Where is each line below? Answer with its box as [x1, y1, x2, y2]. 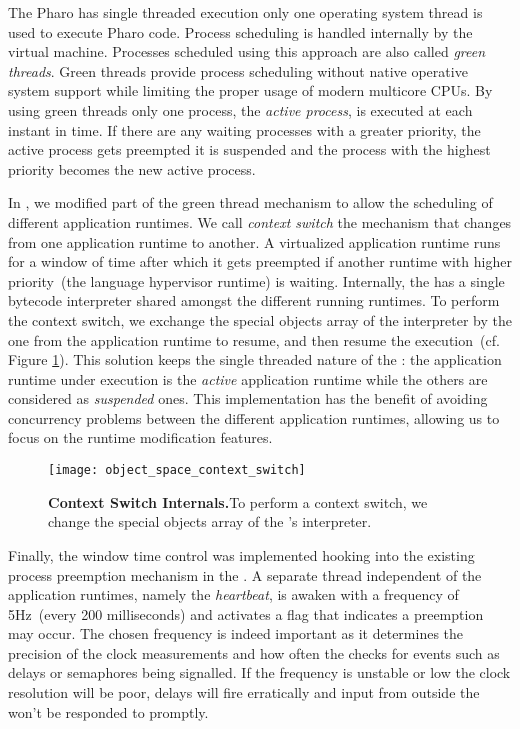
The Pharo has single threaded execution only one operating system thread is [8, 2, 483, 22]
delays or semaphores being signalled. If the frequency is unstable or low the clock [8, 662, 511, 683]
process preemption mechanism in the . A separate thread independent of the [8, 564, 482, 585]
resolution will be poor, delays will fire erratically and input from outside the [8, 682, 480, 703]
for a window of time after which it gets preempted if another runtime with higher [8, 251, 512, 272]
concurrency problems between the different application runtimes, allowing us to [8, 407, 500, 428]
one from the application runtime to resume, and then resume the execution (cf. [8, 329, 500, 350]
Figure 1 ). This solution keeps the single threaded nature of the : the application [8, 349, 502, 370]
